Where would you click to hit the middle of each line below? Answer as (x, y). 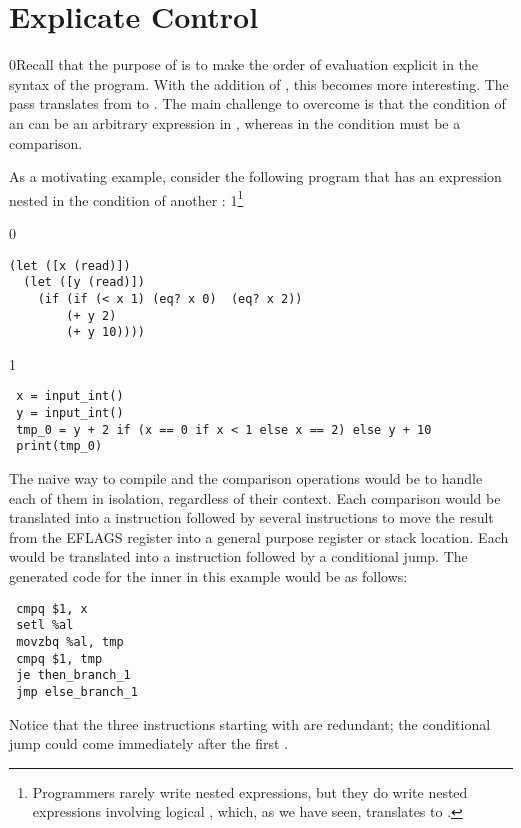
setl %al (45, 625)
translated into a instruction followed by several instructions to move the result (251, 517)
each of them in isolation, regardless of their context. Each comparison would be (255, 497)
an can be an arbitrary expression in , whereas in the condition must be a (235, 122)
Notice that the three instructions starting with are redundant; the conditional (250, 723)
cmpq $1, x (52, 608)
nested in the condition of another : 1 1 (126, 198)
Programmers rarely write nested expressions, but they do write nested (250, 791)
